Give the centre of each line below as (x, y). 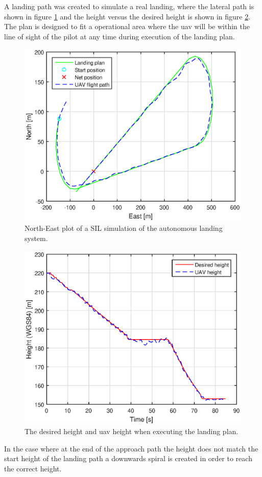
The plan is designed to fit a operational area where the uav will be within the (127, 26)
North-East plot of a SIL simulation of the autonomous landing (124, 228)
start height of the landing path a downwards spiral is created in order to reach (128, 458)
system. (36, 238)
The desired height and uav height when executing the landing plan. (132, 431)
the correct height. (33, 468)
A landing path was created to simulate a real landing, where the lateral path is (129, 6)
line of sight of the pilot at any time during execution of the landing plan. (120, 36)
